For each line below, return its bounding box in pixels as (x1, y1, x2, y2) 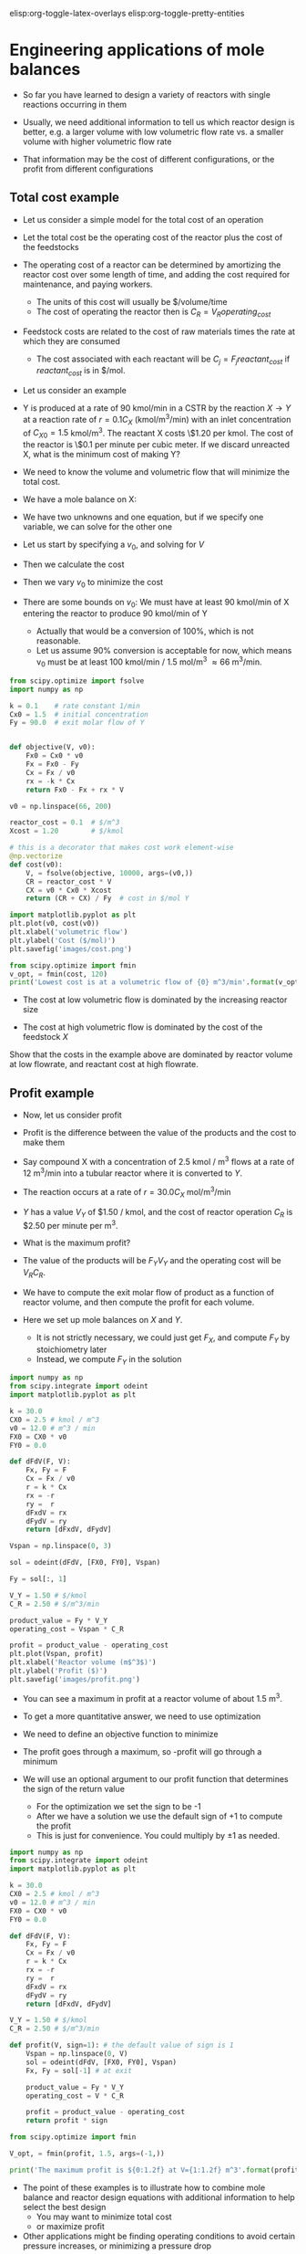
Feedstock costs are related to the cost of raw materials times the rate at (22, 326, 296, 337)
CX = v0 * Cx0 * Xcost (25, 886, 112, 895)
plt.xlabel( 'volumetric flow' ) (9, 928, 128, 937)
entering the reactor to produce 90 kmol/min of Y (22, 608, 208, 619)
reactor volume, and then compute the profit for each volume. (22, 1296, 255, 1307)
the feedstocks (22, 241, 79, 252)
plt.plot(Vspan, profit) (9, 1650, 104, 1659)
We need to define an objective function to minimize (22, 1728, 219, 1739)
